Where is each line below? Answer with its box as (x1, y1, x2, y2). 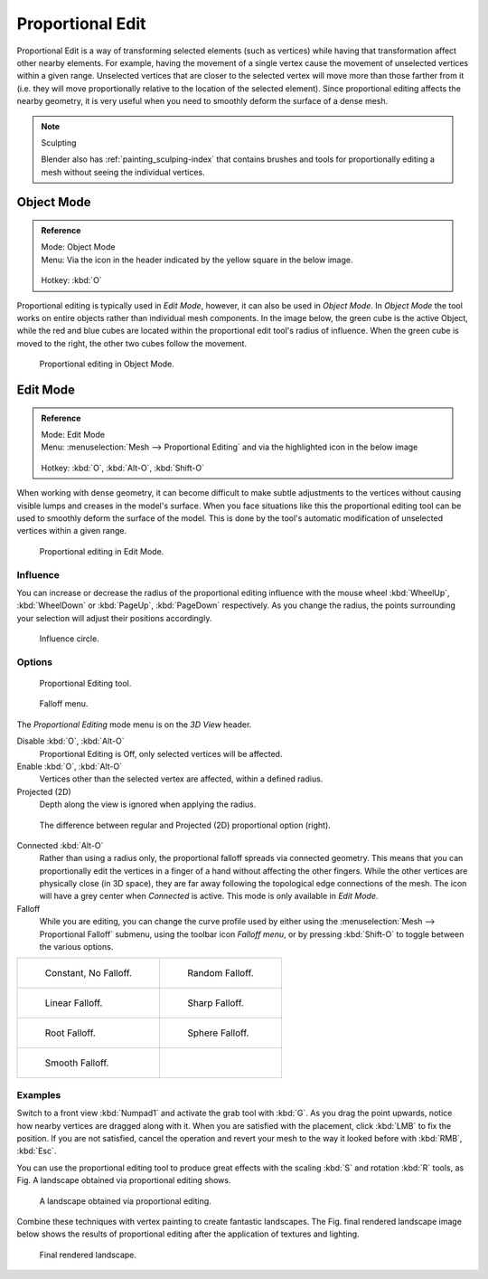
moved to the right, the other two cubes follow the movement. (16, 337, 248, 348)
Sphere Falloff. (186, 1027, 249, 1039)
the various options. (39, 942, 114, 952)
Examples (16, 1088, 61, 1101)
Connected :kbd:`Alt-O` (16, 839, 104, 850)
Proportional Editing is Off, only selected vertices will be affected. (39, 748, 283, 759)
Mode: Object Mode (41, 242, 116, 252)
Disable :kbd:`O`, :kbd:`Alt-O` (16, 735, 126, 746)
